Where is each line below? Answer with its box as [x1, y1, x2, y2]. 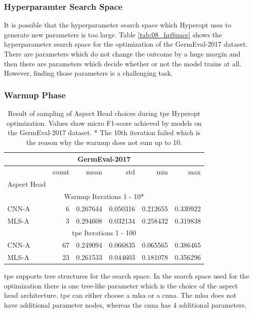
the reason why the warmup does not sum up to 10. [26, 137, 182, 147]
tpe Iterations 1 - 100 [72, 228, 136, 238]
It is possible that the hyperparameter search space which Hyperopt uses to [4, 20, 231, 30]
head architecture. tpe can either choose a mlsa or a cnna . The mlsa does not [4, 290, 236, 300]
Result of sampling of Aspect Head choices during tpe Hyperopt [7, 108, 200, 118]
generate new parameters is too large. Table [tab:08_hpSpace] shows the [4, 29, 222, 39]
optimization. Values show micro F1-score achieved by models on [6, 117, 202, 128]
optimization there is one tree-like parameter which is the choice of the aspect [4, 280, 238, 290]
